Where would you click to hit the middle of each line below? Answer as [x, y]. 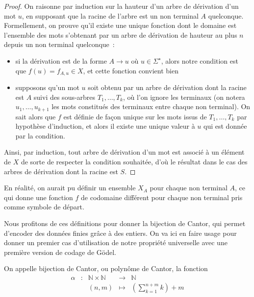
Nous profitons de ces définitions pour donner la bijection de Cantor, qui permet [125, 223]
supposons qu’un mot [47, 87]
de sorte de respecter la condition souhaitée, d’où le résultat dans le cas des [134, 162]
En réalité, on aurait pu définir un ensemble [70, 188]
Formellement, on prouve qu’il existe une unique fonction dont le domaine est [120, 25]
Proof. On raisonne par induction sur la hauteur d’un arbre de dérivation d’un [121, 6]
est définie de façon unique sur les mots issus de [135, 116]
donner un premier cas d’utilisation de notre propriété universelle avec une [116, 242]
